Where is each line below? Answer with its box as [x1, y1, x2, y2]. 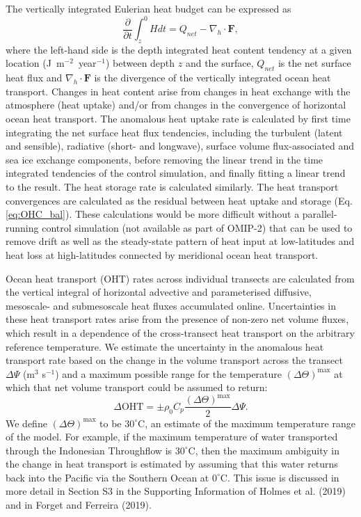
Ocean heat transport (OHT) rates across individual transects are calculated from [6, 271, 355, 285]
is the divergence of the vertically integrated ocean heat [94, 70, 331, 85]
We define [6, 415, 47, 430]
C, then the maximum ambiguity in [188, 443, 339, 457]
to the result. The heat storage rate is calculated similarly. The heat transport [6, 180, 339, 194]
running [6, 220, 39, 234]
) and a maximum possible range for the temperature [55, 366, 282, 381]
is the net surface [278, 56, 351, 70]
